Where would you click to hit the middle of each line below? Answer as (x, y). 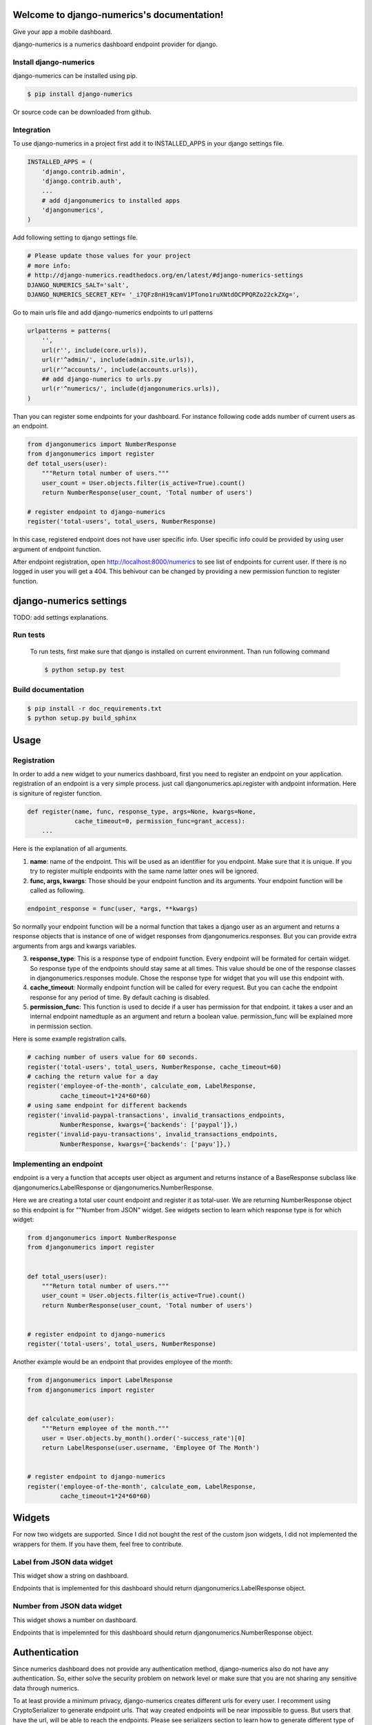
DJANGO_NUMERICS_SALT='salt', (78, 285)
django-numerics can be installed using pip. (75, 76)
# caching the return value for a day (93, 1076)
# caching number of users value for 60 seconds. (113, 1057)
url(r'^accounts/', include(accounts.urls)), (120, 369)
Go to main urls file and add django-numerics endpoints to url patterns (113, 313)
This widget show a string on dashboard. (71, 1576)
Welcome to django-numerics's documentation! (118, 15)
